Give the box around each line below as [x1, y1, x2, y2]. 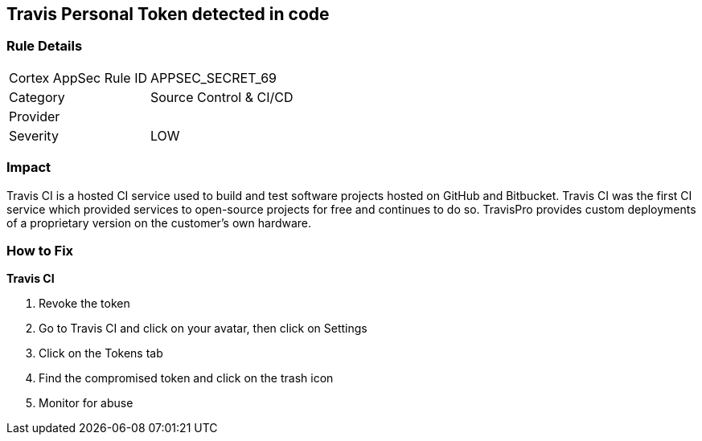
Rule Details [6, 38, 83, 55]
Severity [9, 127, 59, 144]
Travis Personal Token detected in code [6, 4, 330, 24]
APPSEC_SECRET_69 [150, 69, 277, 86]
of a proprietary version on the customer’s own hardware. [6, 215, 312, 230]
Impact [6, 159, 51, 176]
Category [9, 88, 65, 105]
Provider [9, 108, 60, 125]
